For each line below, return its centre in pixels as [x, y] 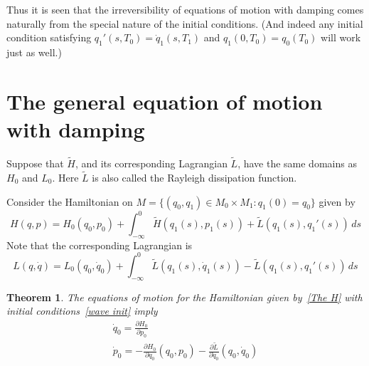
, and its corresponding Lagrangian [151, 163]
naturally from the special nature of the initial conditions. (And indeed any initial [185, 23]
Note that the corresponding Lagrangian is [100, 245]
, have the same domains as [297, 163]
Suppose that [35, 163]
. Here [65, 177]
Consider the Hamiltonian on [70, 201]
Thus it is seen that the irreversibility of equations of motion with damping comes [185, 9]
